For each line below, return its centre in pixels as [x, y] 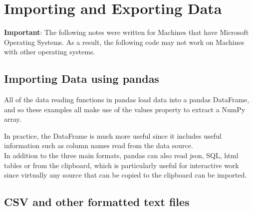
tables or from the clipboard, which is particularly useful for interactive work [122, 165]
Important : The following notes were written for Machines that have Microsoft [126, 32]
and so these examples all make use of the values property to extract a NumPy [125, 109]
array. [13, 119]
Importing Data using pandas [82, 79]
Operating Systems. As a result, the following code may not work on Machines [124, 42]
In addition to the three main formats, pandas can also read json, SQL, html [121, 155]
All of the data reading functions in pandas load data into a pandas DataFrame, [127, 100]
